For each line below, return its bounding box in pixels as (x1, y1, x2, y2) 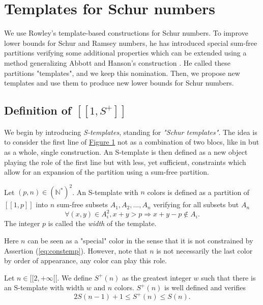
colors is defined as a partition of (147, 186, 250, 197)
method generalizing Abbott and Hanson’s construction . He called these (4, 57, 230, 68)
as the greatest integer (122, 272, 191, 283)
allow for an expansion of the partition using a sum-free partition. (4, 167, 209, 177)
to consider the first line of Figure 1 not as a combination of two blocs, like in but (4, 136, 259, 147)
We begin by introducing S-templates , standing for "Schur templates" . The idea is (4, 126, 257, 137)
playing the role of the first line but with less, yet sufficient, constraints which (4, 156, 246, 167)
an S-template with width (4, 282, 84, 293)
